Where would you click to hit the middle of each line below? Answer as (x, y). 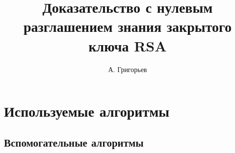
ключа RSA (128, 45)
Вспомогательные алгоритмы (74, 142)
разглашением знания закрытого (128, 26)
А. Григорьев (128, 69)
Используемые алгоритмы (87, 111)
